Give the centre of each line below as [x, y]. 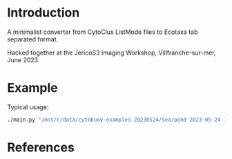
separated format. [33, 39]
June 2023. [23, 59]
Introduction [43, 13]
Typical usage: [28, 107]
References [41, 147]
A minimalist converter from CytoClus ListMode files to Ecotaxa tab [103, 32]
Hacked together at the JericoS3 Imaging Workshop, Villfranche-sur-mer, [112, 53]
